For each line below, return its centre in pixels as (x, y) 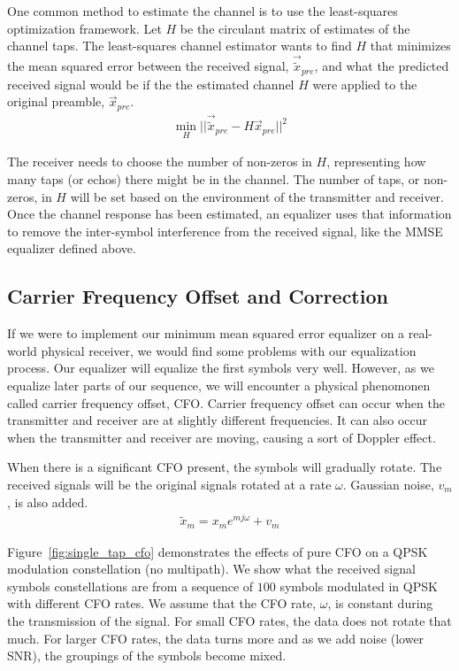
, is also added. (48, 501)
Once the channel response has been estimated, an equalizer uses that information (229, 214)
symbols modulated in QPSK (359, 586)
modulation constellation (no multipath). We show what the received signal (211, 569)
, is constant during (380, 603)
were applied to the (365, 84)
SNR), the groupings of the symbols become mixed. (147, 656)
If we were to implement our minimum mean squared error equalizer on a (206, 333)
